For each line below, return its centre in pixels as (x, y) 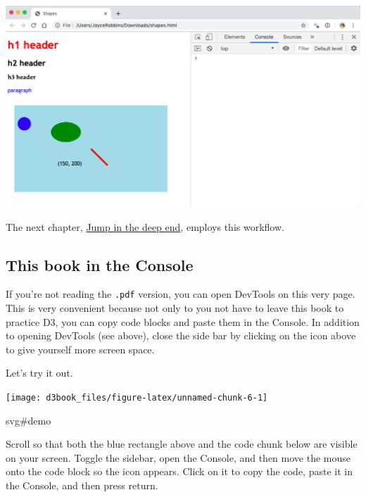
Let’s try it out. (39, 373)
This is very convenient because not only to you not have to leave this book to (175, 308)
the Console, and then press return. (82, 485)
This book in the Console (100, 264)
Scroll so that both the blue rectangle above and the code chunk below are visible (182, 444)
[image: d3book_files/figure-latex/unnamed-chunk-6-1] (137, 397)
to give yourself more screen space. (80, 349)
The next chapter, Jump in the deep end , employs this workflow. (145, 226)
